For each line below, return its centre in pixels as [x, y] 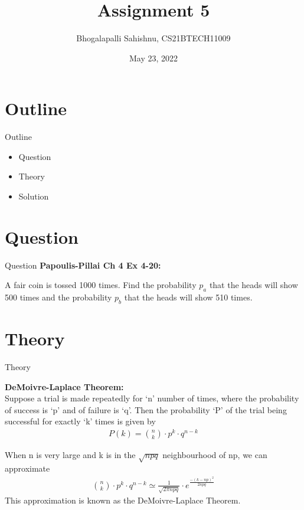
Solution [34, 196]
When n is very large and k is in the [70, 455]
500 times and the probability [58, 297]
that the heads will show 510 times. [188, 297]
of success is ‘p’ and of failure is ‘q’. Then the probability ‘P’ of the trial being [146, 409]
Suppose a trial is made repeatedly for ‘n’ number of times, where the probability [152, 398]
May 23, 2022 [153, 58]
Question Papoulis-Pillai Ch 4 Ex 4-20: [83, 265]
